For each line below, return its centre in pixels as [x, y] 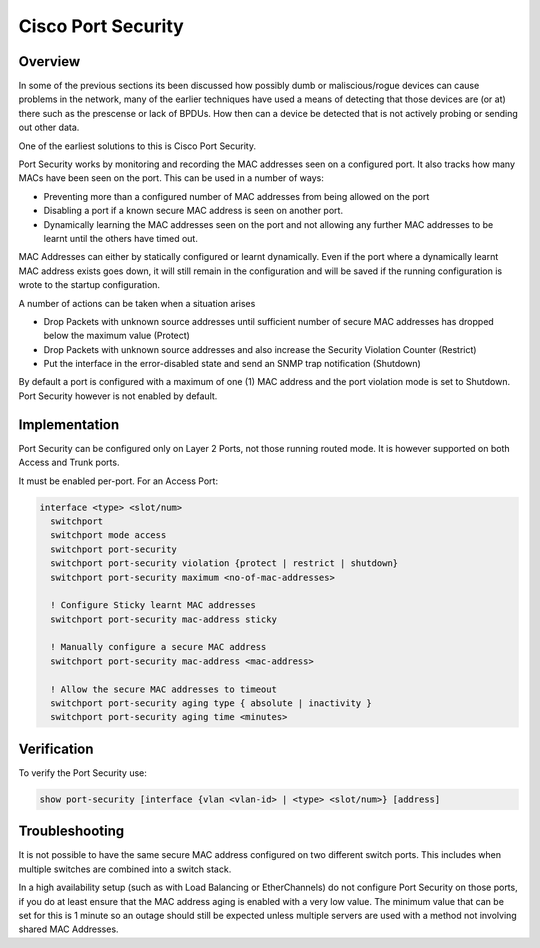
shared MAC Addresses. [68, 929]
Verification [56, 748]
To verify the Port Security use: [82, 772]
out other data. [49, 127]
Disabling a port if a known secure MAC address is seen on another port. [193, 211]
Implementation [69, 424]
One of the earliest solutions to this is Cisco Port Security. [137, 146]
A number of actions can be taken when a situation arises [137, 303]
